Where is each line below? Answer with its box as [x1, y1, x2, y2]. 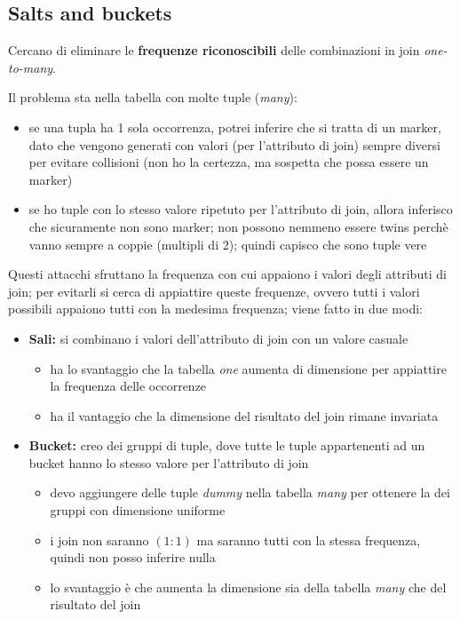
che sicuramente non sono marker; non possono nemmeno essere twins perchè [28, 217, 448, 235]
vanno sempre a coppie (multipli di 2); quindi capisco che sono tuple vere [28, 234, 427, 253]
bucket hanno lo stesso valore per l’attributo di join [28, 453, 309, 472]
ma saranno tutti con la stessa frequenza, [196, 530, 421, 549]
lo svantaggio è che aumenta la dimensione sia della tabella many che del [50, 577, 447, 596]
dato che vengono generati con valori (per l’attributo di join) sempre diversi [28, 135, 440, 154]
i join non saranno [50, 530, 149, 549]
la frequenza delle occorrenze [50, 377, 207, 395]
